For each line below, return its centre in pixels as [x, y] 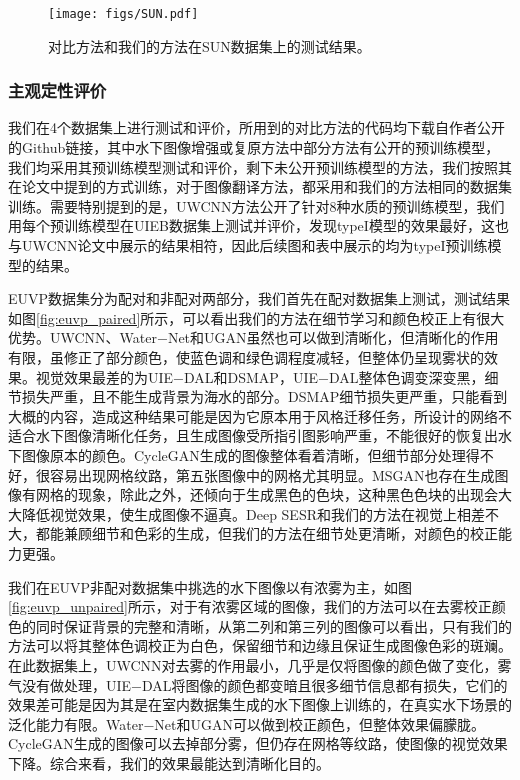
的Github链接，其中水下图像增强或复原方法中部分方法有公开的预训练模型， [254, 147]
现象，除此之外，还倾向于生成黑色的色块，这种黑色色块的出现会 [287, 494]
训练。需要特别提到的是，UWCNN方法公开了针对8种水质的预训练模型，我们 [256, 205]
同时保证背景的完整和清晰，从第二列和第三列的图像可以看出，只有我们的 [273, 625]
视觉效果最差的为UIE [104, 376]
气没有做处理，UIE [70, 684]
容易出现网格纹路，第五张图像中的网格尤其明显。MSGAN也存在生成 [272, 474]
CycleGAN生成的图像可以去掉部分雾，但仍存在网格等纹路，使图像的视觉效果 [258, 743]
